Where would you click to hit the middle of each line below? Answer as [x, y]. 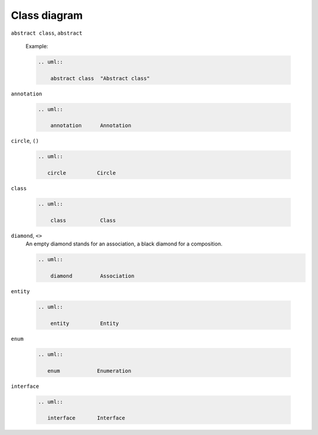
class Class [83, 220]
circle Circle [82, 173]
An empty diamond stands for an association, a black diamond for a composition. [124, 244]
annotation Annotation [91, 126]
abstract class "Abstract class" [100, 78]
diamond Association [92, 276]
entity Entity [85, 323]
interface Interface [86, 418]
